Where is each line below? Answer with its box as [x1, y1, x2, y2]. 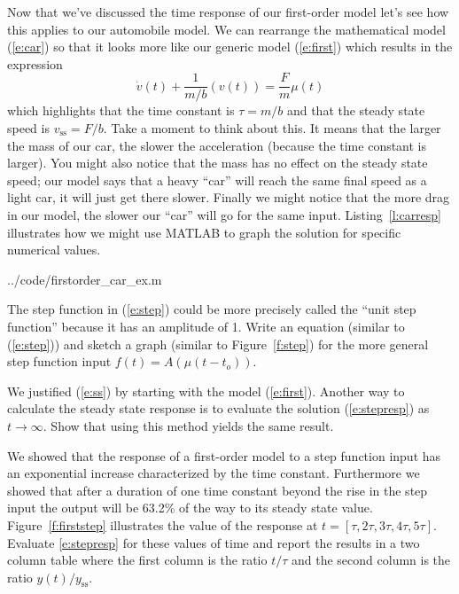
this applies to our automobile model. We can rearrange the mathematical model [7, 20, 446, 38]
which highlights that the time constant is [7, 101, 235, 120]
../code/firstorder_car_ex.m [7, 270, 162, 288]
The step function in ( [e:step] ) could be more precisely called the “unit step [7, 300, 416, 318]
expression [7, 54, 63, 73]
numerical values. [7, 240, 101, 259]
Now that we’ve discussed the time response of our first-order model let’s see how [7, 3, 449, 20]
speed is [7, 119, 50, 137]
